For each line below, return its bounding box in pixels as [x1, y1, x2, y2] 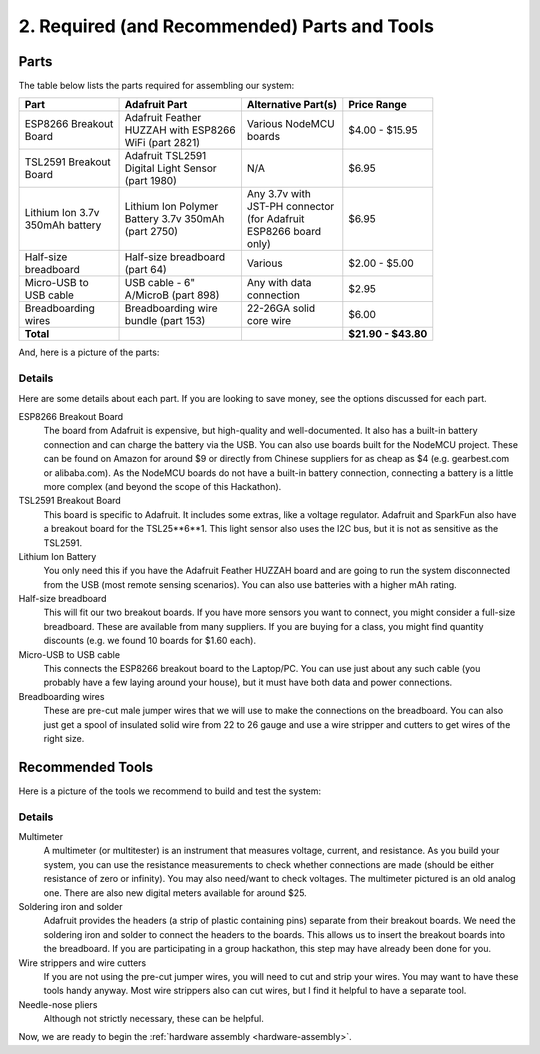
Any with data [246, 276, 312, 290]
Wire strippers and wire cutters [18, 956, 147, 969]
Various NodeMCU [246, 117, 335, 131]
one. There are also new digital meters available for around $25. [43, 886, 307, 899]
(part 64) [124, 263, 167, 277]
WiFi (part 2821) [124, 136, 200, 150]
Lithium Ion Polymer [124, 200, 219, 214]
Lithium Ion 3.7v [24, 206, 100, 220]
